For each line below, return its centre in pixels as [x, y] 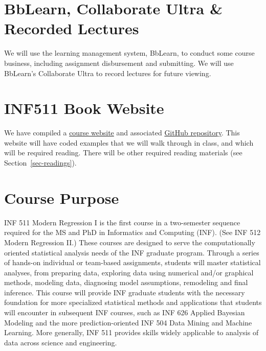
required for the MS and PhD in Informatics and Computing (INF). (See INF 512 [132, 232]
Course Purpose [62, 197]
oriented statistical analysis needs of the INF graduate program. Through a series [132, 252]
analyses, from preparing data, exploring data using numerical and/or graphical [129, 272]
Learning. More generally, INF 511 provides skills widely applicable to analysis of [131, 332]
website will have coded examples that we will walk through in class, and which [129, 142]
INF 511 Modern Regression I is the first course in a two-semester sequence [122, 222]
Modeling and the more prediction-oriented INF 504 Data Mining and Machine [128, 322]
